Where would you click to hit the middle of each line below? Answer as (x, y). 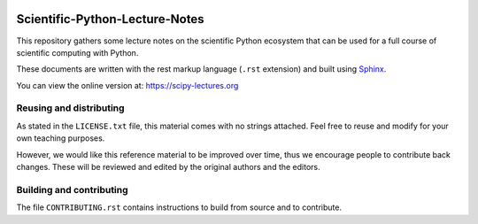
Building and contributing (72, 189)
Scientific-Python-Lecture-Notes (110, 19)
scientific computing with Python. (77, 52)
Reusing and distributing (70, 108)
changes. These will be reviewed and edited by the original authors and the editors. (168, 167)
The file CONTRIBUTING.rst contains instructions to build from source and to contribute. (179, 207)
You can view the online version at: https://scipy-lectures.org (127, 85)
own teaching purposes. (61, 138)
